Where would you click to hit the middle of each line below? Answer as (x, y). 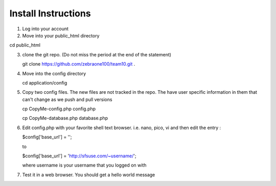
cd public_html (25, 45)
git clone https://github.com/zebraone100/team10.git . (79, 64)
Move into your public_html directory (61, 35)
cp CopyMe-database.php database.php (65, 118)
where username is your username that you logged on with (84, 165)
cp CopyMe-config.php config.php (59, 109)
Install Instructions (50, 13)
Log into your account (45, 29)
